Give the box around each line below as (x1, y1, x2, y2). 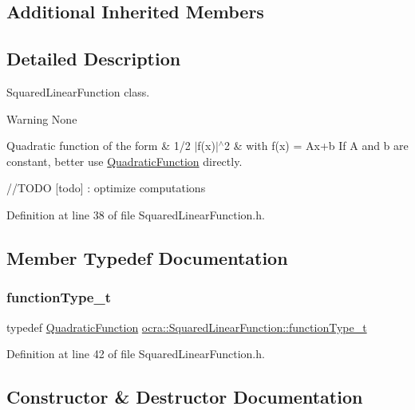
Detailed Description (6, 46, 181, 71)
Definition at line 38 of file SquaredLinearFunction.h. (6, 206, 265, 223)
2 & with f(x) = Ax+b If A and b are (224, 137, 409, 154)
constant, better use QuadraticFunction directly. (6, 152, 243, 169)
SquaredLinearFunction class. (6, 83, 150, 100)
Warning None (6, 110, 77, 127)
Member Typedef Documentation (6, 245, 288, 270)
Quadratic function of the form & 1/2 (6, 137, 191, 154)
